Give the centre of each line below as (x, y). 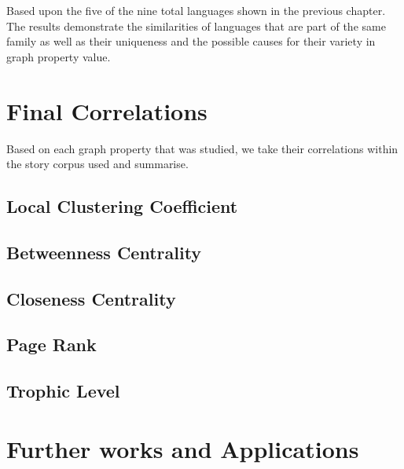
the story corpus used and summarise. (97, 164)
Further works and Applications (183, 448)
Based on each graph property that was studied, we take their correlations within (202, 148)
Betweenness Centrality (104, 252)
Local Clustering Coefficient (122, 206)
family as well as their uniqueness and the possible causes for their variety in (191, 41)
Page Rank (51, 344)
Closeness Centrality (91, 298)
